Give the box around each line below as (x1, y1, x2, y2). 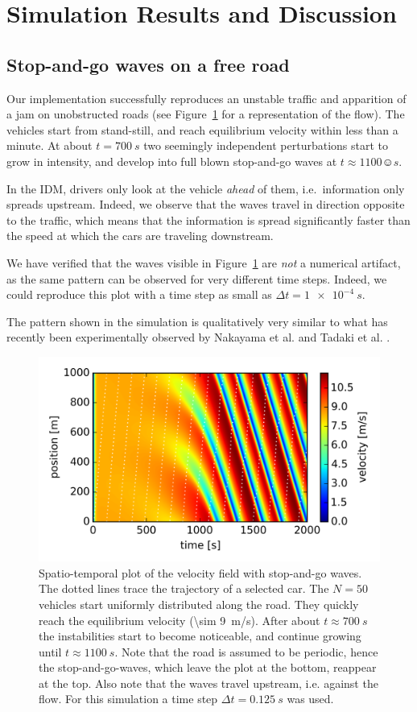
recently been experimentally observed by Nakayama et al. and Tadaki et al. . (6, 329, 390, 346)
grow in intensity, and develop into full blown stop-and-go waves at (6, 152, 337, 169)
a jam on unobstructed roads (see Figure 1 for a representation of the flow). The (6, 106, 405, 122)
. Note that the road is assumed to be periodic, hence (114, 643, 378, 660)
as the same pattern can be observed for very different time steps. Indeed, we (6, 270, 387, 287)
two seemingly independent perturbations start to (143, 137, 388, 154)
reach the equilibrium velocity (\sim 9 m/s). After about (39, 611, 320, 628)
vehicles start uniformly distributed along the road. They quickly (39, 595, 359, 612)
